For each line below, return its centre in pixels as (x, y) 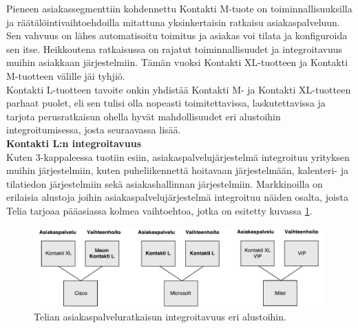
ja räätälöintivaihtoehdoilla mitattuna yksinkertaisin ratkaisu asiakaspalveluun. (173, 22)
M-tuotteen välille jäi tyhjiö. (66, 75)
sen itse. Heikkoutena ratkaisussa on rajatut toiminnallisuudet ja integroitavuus (174, 48)
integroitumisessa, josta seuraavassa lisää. (94, 130)
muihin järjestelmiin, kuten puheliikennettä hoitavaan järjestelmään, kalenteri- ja (177, 170)
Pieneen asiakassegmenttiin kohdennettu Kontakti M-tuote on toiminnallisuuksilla (179, 8)
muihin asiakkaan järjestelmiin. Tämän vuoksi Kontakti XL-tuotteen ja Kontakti (177, 62)
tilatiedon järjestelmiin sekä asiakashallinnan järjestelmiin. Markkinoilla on (165, 183)
